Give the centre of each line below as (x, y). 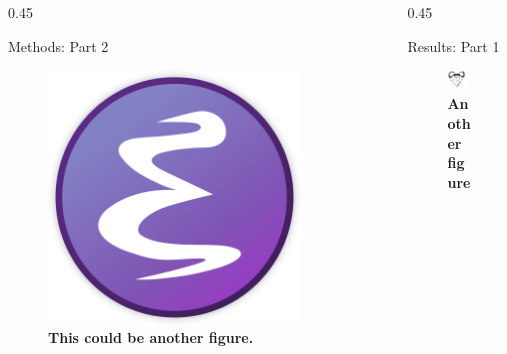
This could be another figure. (151, 337)
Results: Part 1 (453, 45)
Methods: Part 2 (58, 45)
